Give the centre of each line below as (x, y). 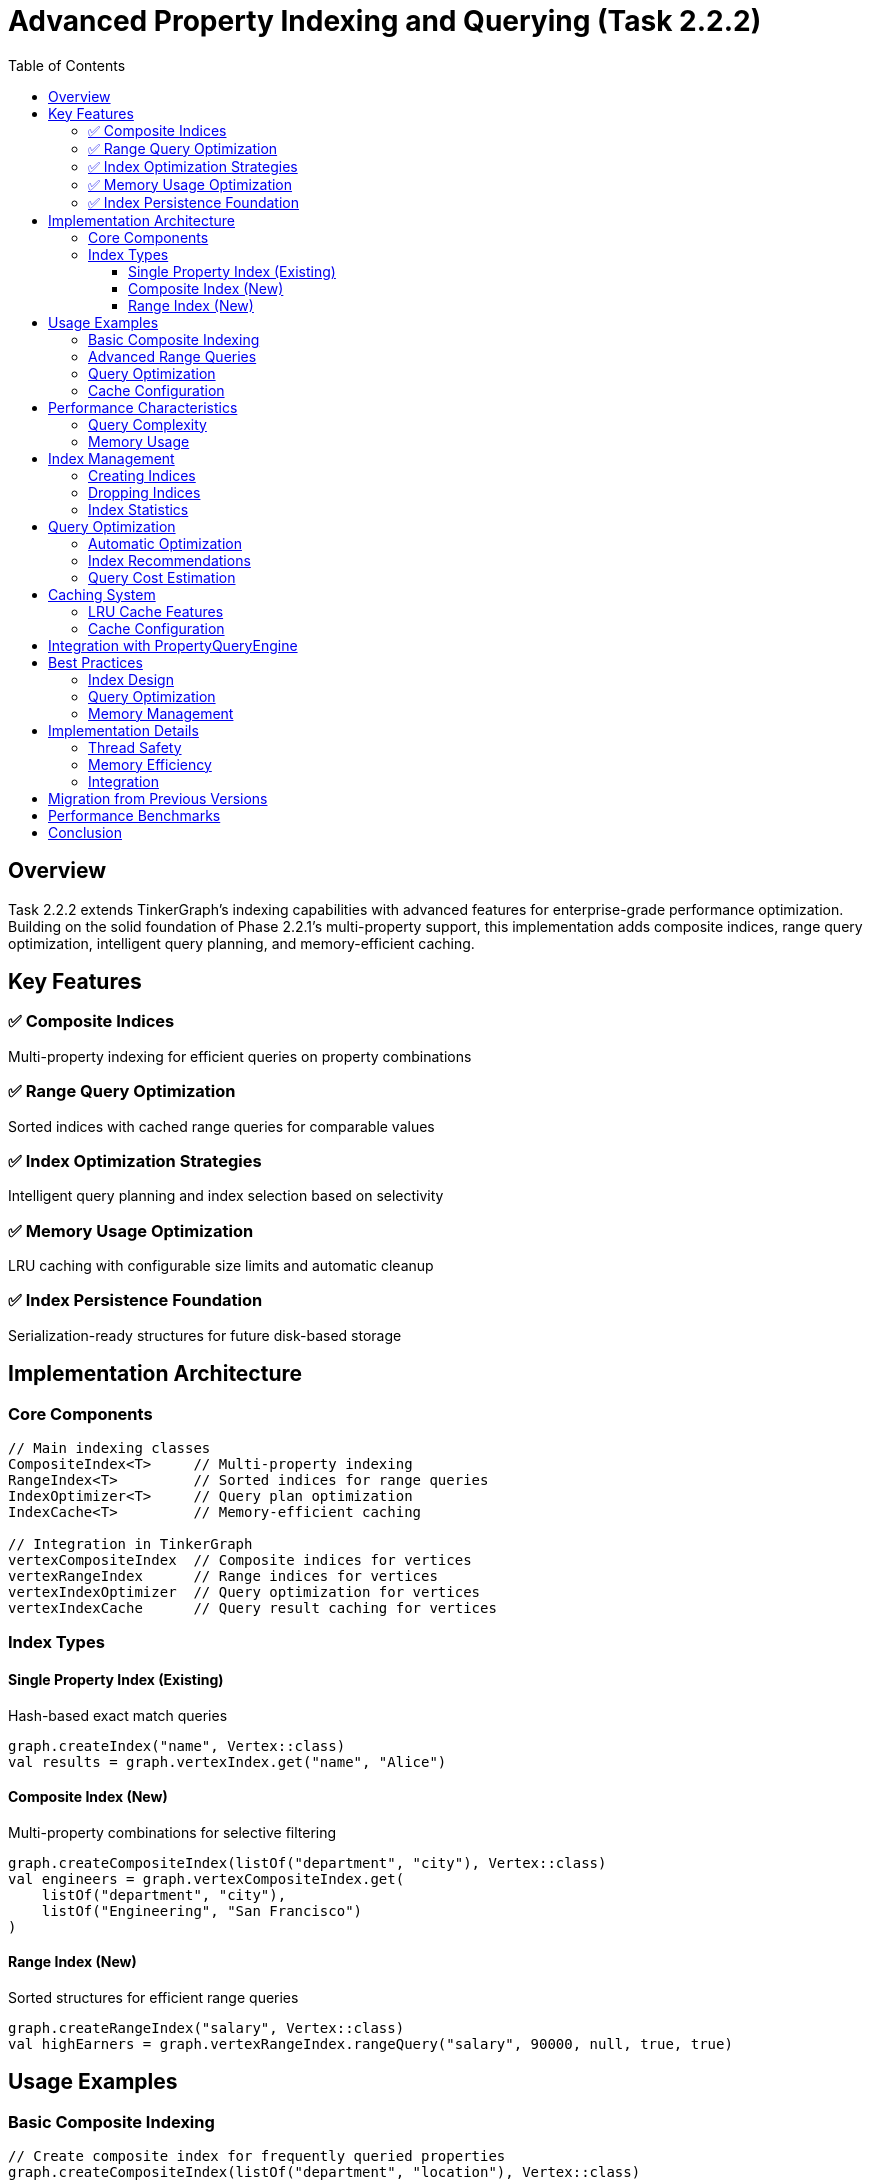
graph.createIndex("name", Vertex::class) (177, 1745)
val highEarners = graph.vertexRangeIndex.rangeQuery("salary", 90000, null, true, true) (370, 2044)
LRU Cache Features (156, 611)
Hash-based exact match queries (118, 1715)
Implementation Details (123, 730)
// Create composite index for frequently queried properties (257, 2156)
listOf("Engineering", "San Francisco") (202, 1910)
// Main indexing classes (109, 1448)
